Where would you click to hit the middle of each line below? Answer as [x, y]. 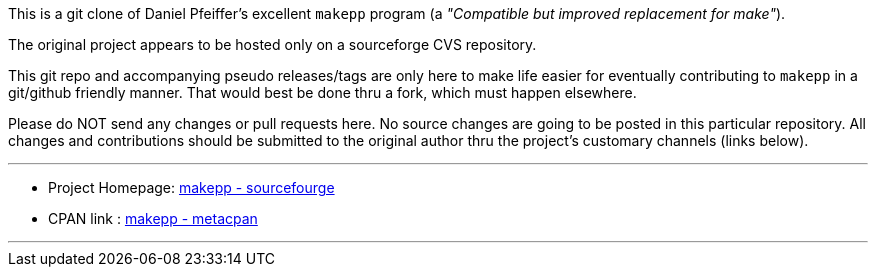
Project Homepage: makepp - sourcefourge [191, 187]
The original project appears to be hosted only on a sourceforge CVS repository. [272, 44]
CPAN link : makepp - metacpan [153, 218]
